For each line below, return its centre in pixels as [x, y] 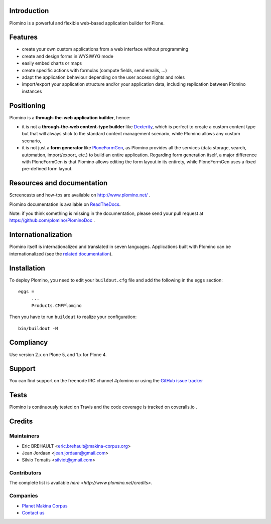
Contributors [25, 473]
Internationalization [41, 235]
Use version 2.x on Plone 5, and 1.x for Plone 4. [58, 354]
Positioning [28, 105]
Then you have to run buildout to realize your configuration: [73, 317]
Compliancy [29, 342]
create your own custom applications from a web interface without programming [105, 49]
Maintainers [24, 436]
